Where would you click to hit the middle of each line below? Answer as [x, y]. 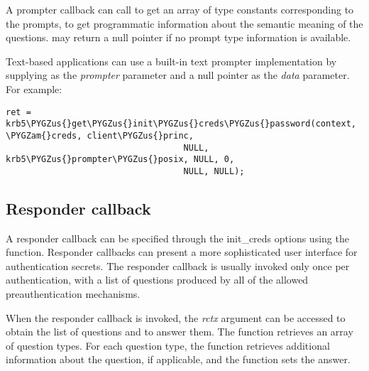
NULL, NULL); [214, 171]
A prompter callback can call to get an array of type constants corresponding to [180, 9]
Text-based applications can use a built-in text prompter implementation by [171, 61]
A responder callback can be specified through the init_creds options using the [177, 238]
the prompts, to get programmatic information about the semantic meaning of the [184, 23]
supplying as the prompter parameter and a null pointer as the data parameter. [178, 75]
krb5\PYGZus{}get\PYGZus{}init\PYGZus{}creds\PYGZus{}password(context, [181, 124]
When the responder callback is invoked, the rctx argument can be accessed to [176, 317]
